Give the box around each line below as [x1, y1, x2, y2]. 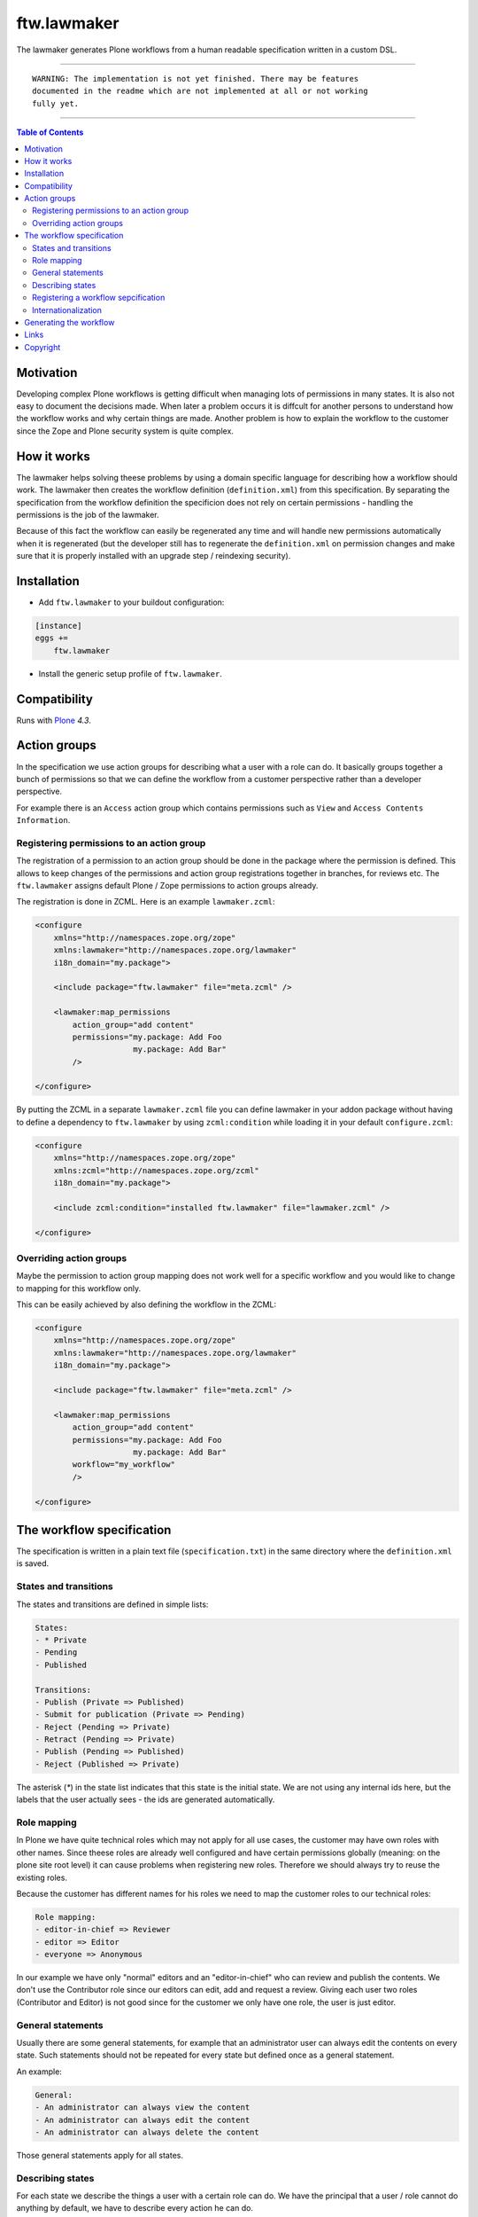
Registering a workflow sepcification [32, 293, 166, 303]
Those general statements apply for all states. [16, 2150, 183, 2160]
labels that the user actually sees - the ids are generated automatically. [16, 1794, 275, 1805]
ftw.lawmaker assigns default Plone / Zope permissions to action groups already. [16, 881, 319, 891]
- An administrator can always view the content [35, 2103, 251, 2112]
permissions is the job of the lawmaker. [16, 509, 159, 520]
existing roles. [16, 1872, 68, 1883]
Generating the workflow [24, 317, 115, 327]
